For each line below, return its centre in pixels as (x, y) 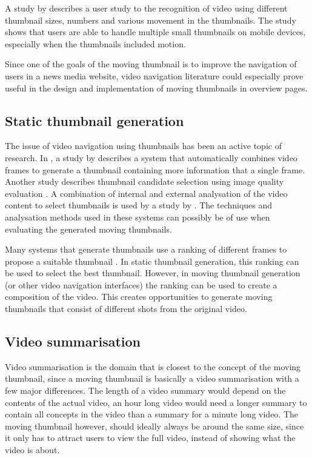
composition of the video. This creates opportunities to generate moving (139, 297)
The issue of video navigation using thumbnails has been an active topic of (143, 146)
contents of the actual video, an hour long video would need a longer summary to (156, 402)
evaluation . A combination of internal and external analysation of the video (146, 193)
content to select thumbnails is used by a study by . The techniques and (139, 205)
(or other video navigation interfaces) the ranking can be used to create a (141, 284)
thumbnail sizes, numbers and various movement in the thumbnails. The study (151, 20)
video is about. (32, 450)
